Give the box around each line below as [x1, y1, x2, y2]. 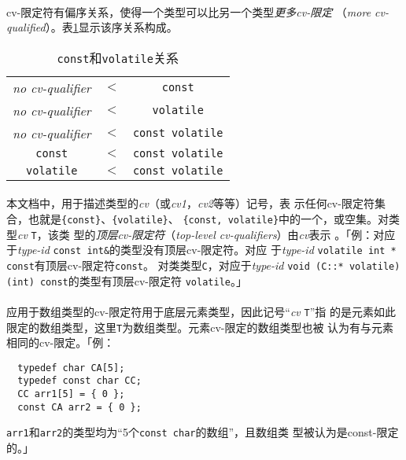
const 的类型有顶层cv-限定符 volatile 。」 [39, 272, 247, 289]
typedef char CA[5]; [17, 362, 125, 374]
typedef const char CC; [17, 375, 142, 387]
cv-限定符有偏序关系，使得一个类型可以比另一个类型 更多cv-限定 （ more [6, 3, 371, 20]
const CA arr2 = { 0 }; [17, 401, 142, 413]
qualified [6, 19, 46, 35]
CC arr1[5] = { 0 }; [17, 388, 125, 400]
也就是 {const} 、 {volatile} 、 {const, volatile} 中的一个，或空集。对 [28, 210, 389, 226]
